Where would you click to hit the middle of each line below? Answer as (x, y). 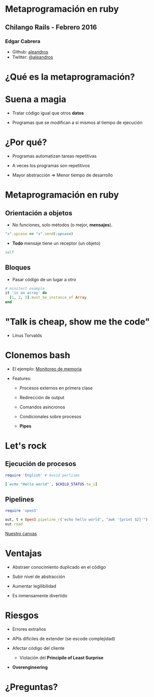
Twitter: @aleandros (32, 57)
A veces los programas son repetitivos (51, 165)
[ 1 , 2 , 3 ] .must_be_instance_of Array (48, 298)
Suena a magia (36, 100)
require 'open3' (22, 511)
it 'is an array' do (26, 293)
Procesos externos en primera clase (56, 388)
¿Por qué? (26, 142)
